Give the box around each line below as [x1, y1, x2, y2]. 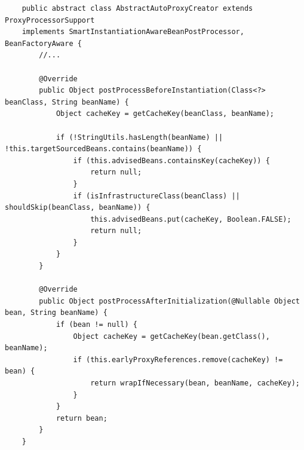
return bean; [56, 414, 108, 423]
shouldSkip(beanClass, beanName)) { [5, 203, 151, 212]
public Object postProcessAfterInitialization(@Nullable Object [39, 296, 300, 305]
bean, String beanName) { [5, 308, 108, 317]
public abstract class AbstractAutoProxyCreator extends [22, 4, 253, 13]
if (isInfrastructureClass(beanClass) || [73, 191, 240, 200]
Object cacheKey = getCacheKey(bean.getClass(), [73, 332, 270, 341]
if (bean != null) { [56, 320, 137, 329]
